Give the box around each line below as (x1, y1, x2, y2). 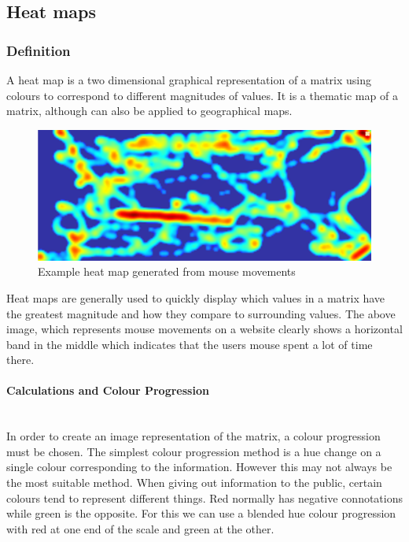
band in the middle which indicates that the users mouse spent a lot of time (6, 336, 373, 352)
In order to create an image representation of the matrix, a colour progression (6, 428, 381, 444)
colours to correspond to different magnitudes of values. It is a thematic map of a (6, 87, 398, 103)
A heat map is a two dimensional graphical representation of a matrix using (6, 72, 372, 87)
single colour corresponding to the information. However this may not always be (6, 458, 392, 475)
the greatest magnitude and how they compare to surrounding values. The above (6, 305, 396, 321)
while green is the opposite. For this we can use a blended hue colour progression (6, 505, 396, 522)
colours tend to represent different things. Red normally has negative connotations (6, 489, 403, 506)
